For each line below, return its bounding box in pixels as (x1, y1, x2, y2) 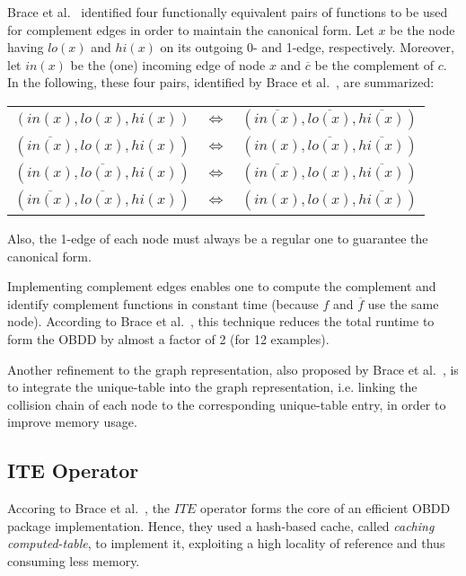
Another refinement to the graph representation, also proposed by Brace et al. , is (7, 359, 459, 378)
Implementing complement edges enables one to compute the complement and (7, 277, 436, 296)
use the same (367, 294, 439, 313)
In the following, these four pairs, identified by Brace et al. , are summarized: (7, 73, 435, 92)
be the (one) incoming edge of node (70, 55, 266, 74)
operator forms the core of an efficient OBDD (200, 499, 451, 518)
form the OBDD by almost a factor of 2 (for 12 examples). (7, 329, 330, 348)
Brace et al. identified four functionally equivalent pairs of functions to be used (7, 3, 448, 21)
